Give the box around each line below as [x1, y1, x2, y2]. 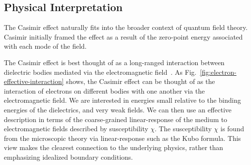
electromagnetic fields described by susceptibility [4, 124, 148, 134]
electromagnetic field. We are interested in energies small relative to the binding [4, 95, 241, 105]
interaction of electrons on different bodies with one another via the [4, 85, 205, 96]
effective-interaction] [4, 76, 64, 86]
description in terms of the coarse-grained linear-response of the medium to [4, 114, 227, 124]
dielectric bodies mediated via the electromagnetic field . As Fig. [4, 67, 197, 77]
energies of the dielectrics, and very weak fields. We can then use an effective [4, 104, 232, 114]
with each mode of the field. [4, 41, 87, 51]
